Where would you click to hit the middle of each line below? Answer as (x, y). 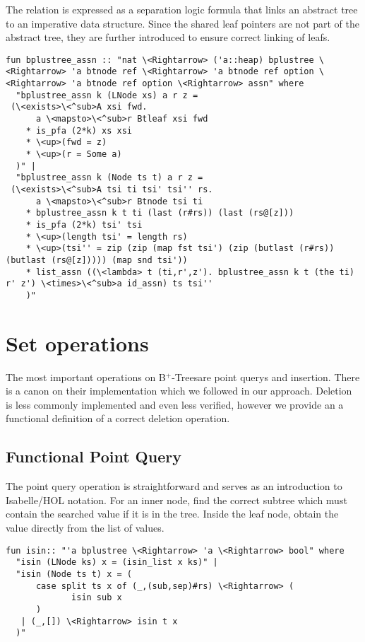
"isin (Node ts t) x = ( (74, 574)
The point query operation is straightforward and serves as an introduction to (174, 486)
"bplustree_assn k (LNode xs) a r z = (107, 95)
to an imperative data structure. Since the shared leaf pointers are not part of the (183, 23)
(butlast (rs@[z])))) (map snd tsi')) (97, 260)
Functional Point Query (94, 456)
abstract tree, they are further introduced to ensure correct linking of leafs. (168, 37)
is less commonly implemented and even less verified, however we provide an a (175, 404)
